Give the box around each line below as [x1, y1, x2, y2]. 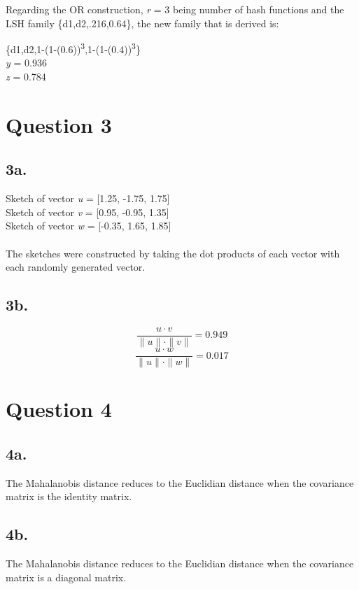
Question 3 [6, 110, 112, 139]
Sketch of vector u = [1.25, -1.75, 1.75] [6, 191, 170, 206]
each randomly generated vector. [6, 260, 146, 274]
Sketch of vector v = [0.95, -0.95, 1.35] [6, 204, 169, 219]
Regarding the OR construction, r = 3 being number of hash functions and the [6, 2, 344, 16]
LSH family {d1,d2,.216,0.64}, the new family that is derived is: [6, 15, 279, 30]
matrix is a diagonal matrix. [6, 569, 127, 584]
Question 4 [6, 395, 112, 423]
